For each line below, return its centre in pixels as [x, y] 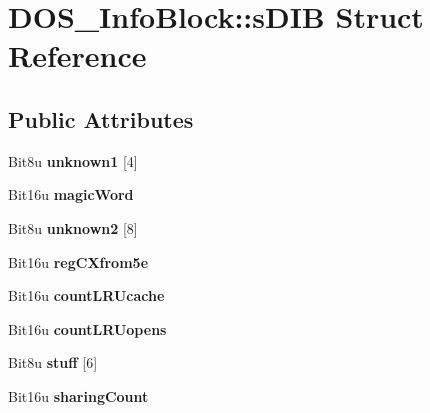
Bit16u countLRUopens [87, 328]
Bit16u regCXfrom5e [78, 261]
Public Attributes [101, 118]
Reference [77, 55]
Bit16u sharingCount [78, 395]
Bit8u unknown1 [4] [73, 160]
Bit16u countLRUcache [86, 295]
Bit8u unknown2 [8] [73, 227]
